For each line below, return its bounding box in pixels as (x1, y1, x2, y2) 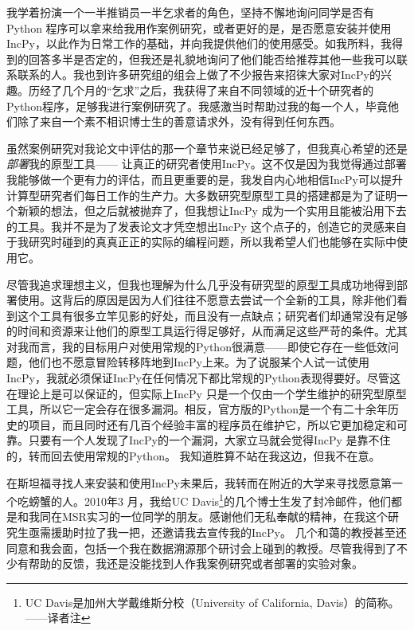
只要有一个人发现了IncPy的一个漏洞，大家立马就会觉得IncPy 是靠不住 (28, 432, 391, 448)
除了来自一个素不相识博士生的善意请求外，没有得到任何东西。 (17, 113, 341, 130)
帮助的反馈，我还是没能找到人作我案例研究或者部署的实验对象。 (28, 555, 363, 572)
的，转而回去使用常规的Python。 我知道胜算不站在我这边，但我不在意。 (6, 448, 381, 464)
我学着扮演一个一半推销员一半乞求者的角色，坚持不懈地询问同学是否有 (6, 4, 374, 20)
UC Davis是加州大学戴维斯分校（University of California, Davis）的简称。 (25, 593, 400, 610)
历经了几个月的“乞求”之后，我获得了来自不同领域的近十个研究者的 (28, 81, 374, 98)
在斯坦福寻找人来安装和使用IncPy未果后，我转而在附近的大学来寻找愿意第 (6, 474, 392, 491)
